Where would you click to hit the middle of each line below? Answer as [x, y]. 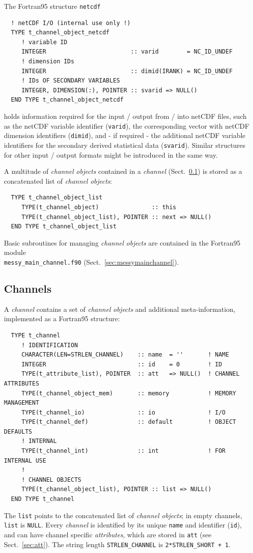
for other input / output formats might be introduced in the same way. [111, 154]
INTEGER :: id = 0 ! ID [122, 364]
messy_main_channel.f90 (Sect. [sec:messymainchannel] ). [92, 262]
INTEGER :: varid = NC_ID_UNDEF [127, 52]
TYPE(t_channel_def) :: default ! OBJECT [129, 422]
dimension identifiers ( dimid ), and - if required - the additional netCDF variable [125, 135]
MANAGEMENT [22, 403]
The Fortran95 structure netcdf [52, 6]
